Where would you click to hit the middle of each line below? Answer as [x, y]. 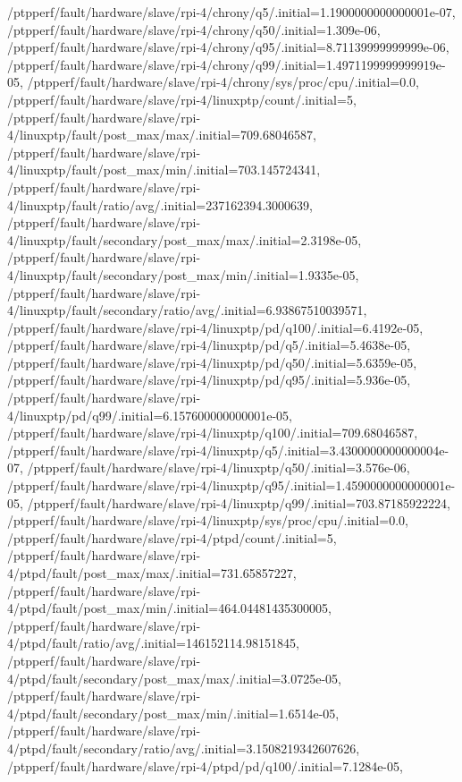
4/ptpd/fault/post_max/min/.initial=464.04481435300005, [169, 608]
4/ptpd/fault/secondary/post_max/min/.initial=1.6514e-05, [173, 713]
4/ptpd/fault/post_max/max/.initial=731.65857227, [152, 573]
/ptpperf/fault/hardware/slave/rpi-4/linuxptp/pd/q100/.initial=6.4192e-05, [215, 327]
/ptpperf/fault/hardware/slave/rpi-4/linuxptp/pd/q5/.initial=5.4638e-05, [209, 345]
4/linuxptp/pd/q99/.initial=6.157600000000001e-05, [150, 415]
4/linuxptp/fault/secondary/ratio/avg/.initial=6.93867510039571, [187, 310]
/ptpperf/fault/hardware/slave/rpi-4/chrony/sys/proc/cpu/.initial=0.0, [223, 82]
